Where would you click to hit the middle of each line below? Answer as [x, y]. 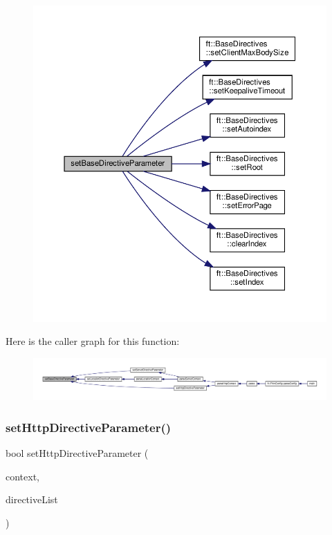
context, [22, 476]
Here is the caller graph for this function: [93, 341]
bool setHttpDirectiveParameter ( [77, 453]
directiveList [32, 499]
